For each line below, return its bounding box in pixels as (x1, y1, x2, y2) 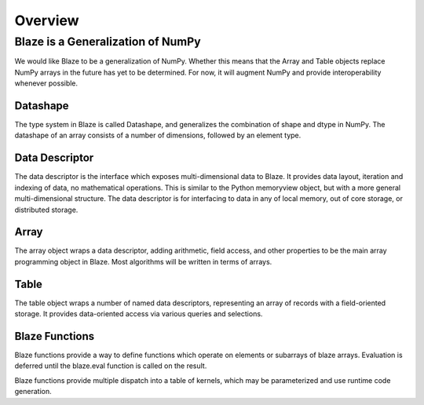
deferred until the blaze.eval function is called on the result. (14, 361, 207, 370)
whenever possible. (14, 78, 79, 88)
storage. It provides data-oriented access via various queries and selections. (14, 309, 263, 319)
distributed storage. (14, 205, 79, 214)
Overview (14, 12, 79, 29)
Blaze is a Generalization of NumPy (14, 35, 201, 49)
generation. (14, 387, 52, 396)
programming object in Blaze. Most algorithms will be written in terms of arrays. (14, 257, 272, 266)
